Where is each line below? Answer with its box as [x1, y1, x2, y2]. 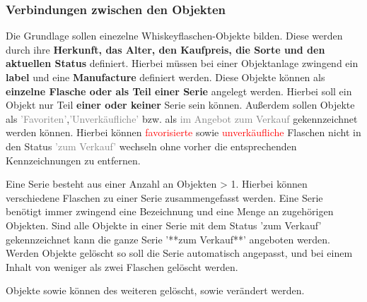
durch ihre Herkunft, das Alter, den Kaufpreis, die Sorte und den [6, 42, 325, 56]
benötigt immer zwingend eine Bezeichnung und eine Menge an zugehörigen [6, 204, 334, 219]
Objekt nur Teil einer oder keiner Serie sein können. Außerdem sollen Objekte [6, 97, 355, 112]
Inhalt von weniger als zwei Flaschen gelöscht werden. [6, 259, 238, 274]
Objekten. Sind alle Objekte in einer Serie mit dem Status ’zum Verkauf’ [6, 217, 322, 232]
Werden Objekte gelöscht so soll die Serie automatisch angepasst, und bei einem [6, 246, 353, 260]
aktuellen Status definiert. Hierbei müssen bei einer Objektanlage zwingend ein [6, 56, 359, 71]
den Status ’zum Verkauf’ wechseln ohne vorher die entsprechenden [6, 138, 297, 153]
